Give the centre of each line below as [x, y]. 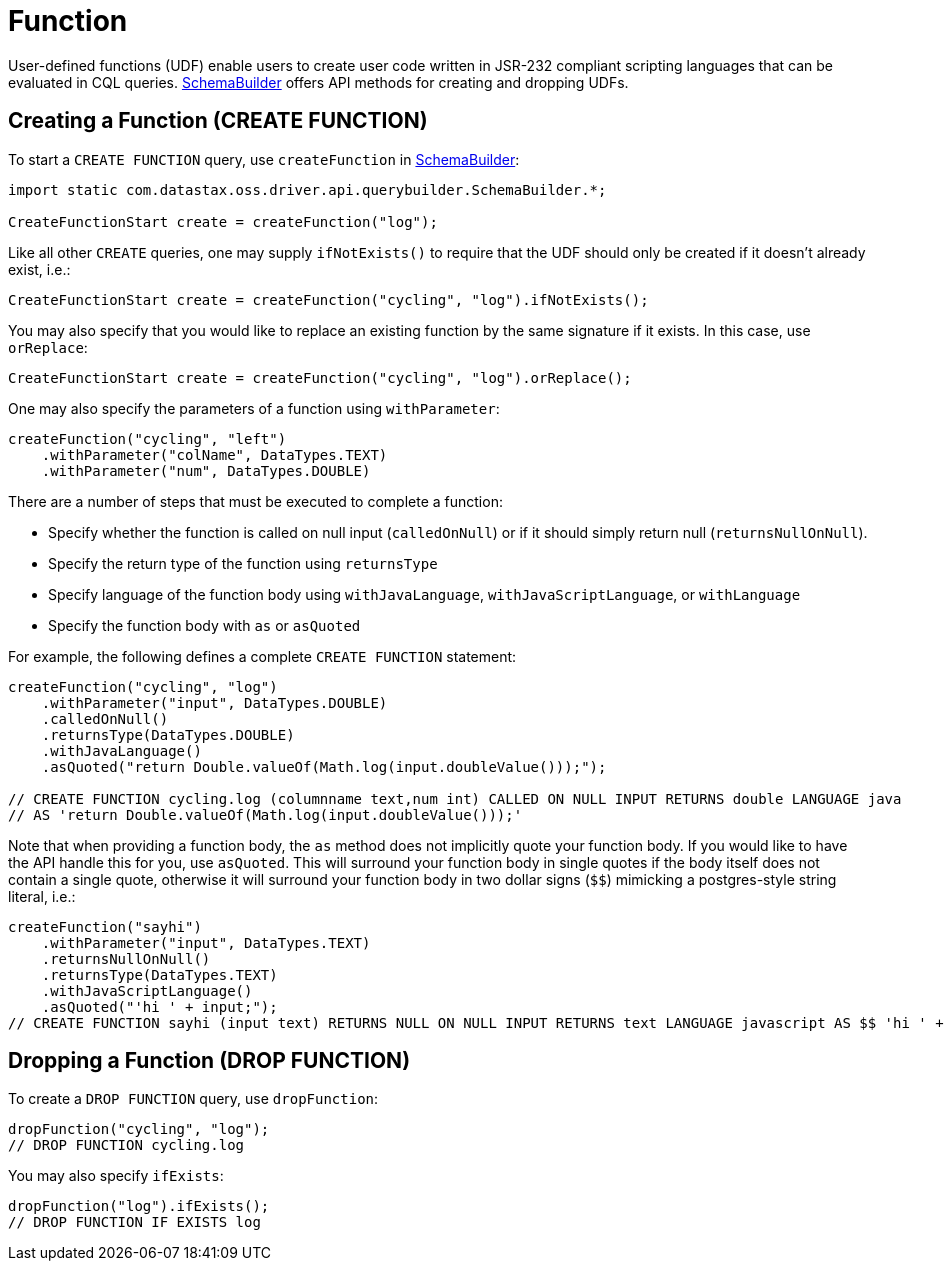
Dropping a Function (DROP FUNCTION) [209, 1061]
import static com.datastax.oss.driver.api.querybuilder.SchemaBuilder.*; [307, 189]
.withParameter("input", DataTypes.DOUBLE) [214, 702]
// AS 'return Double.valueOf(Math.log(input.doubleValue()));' [265, 814]
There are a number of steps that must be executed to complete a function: [255, 501]
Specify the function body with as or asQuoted [204, 625]
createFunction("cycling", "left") [147, 438]
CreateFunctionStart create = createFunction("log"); [223, 221]
